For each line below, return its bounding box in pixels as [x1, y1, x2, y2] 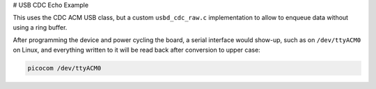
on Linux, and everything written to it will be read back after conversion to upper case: [13, 46, 260, 54]
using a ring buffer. [13, 23, 68, 31]
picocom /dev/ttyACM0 [27, 64, 102, 72]
